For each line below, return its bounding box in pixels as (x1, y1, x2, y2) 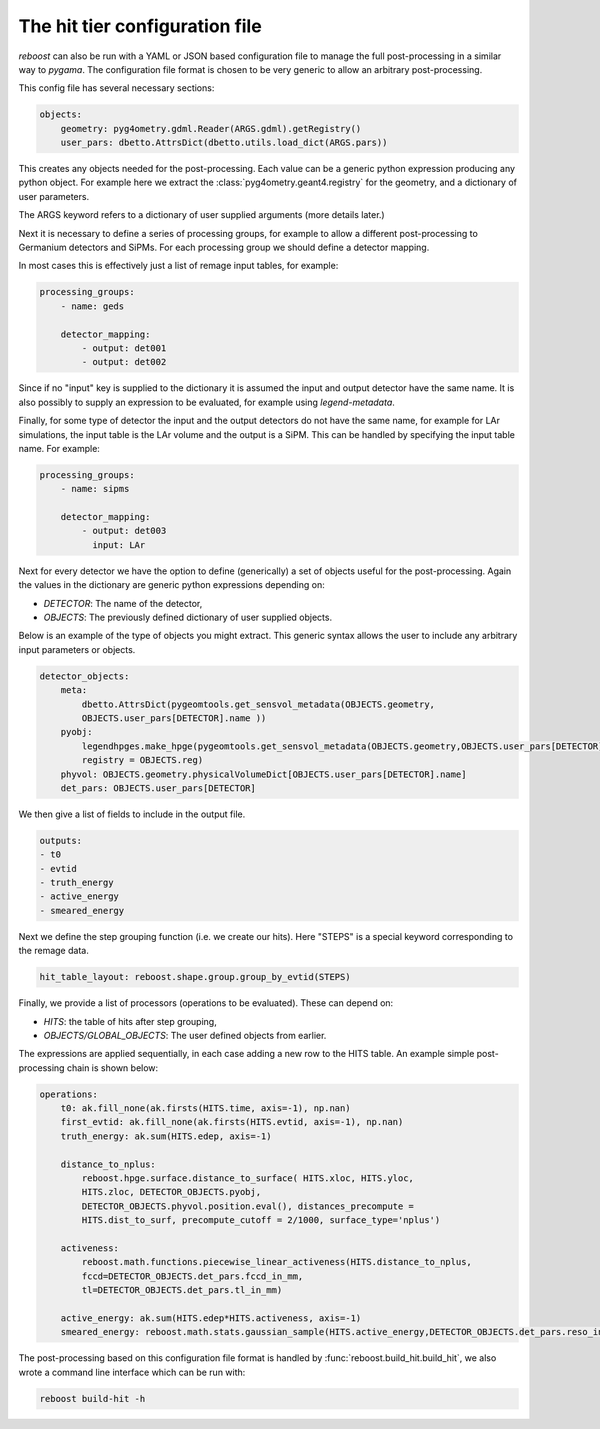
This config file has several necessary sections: (18, 82, 215, 94)
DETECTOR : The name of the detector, (43, 597, 203, 609)
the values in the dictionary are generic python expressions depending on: (18, 579, 325, 591)
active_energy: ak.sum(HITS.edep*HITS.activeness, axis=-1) (60, 1312, 362, 1324)
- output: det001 (81, 342, 167, 354)
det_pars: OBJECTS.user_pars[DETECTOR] (60, 782, 257, 794)
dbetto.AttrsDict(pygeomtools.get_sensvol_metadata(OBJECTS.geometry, (81, 698, 435, 710)
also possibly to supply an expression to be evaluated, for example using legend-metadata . (18, 396, 395, 408)
